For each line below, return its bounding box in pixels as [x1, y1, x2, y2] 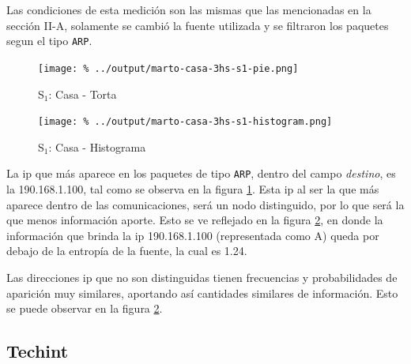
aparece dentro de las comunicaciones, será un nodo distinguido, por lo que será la [6, 196, 405, 212]
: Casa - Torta [48, 85, 117, 102]
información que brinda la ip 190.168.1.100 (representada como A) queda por [6, 227, 379, 243]
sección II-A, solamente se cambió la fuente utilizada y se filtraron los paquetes [6, 17, 389, 33]
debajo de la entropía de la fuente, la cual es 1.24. [6, 242, 247, 259]
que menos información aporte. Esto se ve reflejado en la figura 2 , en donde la [6, 212, 383, 228]
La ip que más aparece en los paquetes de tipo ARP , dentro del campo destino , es [6, 165, 396, 182]
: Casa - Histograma [48, 138, 146, 155]
